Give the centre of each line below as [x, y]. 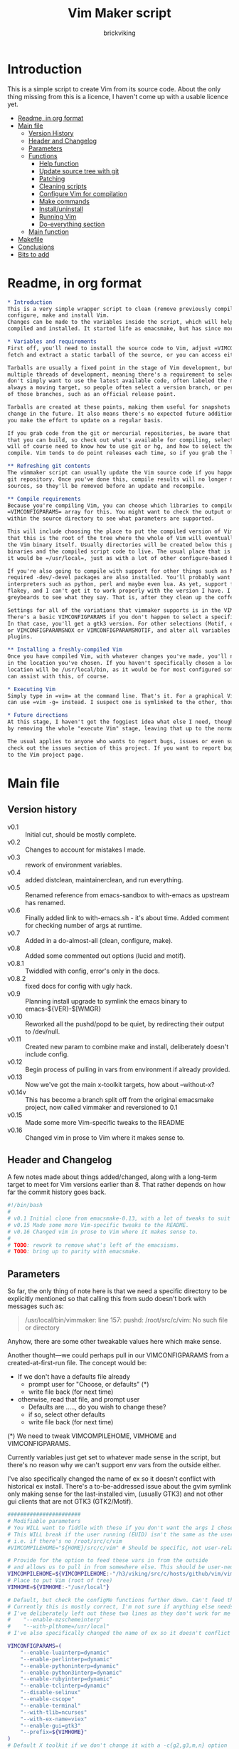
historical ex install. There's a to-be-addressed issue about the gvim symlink [119, 1487]
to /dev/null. [43, 1031]
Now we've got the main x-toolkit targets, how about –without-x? [120, 1084]
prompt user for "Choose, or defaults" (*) [89, 1385]
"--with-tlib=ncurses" [54, 1712]
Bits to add [33, 254]
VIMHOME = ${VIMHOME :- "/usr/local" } [59, 1587]
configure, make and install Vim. [59, 315]
